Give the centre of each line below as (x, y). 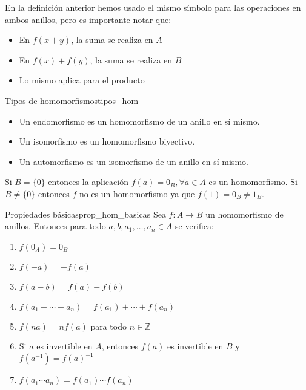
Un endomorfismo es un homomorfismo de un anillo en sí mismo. (139, 121)
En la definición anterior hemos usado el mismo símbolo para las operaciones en (153, 7)
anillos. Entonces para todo (55, 226)
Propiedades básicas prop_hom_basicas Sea (85, 214)
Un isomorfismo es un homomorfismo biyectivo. (107, 141)
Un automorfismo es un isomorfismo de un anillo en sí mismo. (134, 161)
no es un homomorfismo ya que (137, 193)
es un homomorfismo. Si (253, 182)
